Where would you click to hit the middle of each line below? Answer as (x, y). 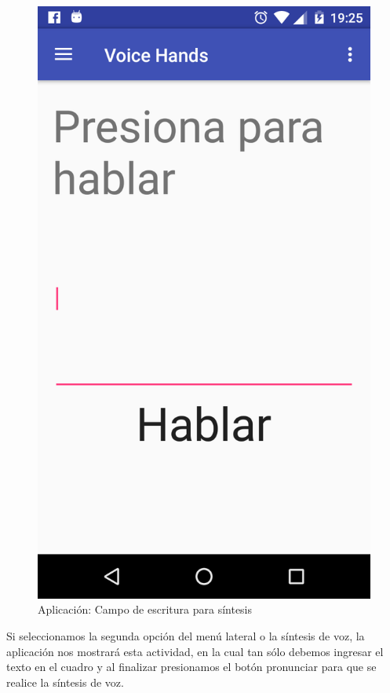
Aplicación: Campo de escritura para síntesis (145, 609)
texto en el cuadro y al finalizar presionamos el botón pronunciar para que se (191, 667)
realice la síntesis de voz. (65, 682)
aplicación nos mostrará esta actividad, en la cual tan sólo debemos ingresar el (195, 651)
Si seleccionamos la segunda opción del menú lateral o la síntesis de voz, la (186, 635)
